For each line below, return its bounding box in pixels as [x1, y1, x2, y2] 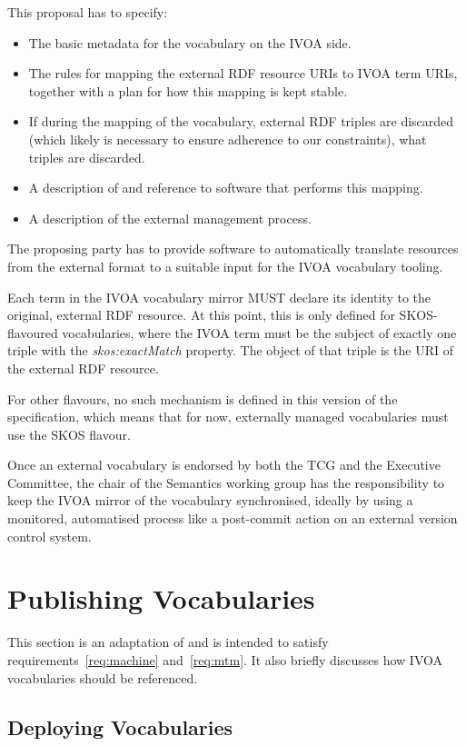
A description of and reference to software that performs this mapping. [28, 178, 423, 197]
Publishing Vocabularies [7, 580, 315, 617]
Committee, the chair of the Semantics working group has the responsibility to [7, 472, 445, 492]
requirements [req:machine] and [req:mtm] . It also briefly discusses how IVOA [7, 650, 442, 669]
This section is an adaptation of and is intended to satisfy [7, 632, 329, 652]
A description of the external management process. [28, 208, 312, 227]
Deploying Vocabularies [7, 712, 233, 741]
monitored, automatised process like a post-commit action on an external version [7, 509, 458, 528]
